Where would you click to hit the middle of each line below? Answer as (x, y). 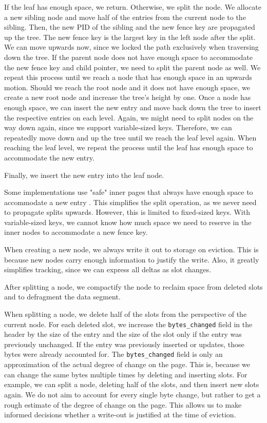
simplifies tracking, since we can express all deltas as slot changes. (108, 269)
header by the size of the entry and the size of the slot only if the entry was (123, 334)
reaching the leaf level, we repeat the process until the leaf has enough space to (129, 147)
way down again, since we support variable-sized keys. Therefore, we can (118, 127)
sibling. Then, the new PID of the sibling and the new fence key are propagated (130, 27)
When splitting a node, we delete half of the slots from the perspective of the (126, 314)
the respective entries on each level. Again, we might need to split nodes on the (129, 117)
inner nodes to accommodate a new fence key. (76, 232)
